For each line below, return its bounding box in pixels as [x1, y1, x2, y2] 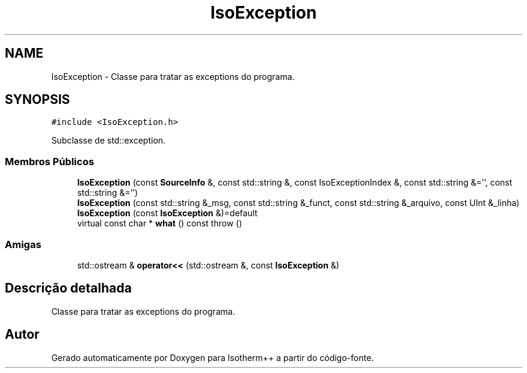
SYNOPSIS [5, 92, 70, 108]
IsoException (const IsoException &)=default [77, 208, 257, 219]
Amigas [5, 238, 42, 250]
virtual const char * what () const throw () [77, 218, 242, 229]
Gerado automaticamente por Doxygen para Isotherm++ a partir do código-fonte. [51, 352, 374, 363]
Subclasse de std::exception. [51, 135, 166, 146]
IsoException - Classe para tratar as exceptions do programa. [51, 71, 295, 82]
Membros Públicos [5, 155, 94, 168]
